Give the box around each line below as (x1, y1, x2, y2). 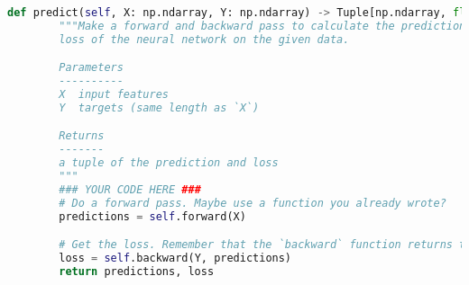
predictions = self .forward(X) (59, 209, 246, 223)
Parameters (59, 61, 124, 75)
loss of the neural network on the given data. (59, 32, 350, 46)
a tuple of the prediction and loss (59, 156, 279, 170)
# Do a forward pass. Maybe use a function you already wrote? (59, 196, 446, 209)
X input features (59, 88, 169, 102)
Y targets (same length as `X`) (59, 101, 260, 114)
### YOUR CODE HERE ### (59, 183, 201, 196)
